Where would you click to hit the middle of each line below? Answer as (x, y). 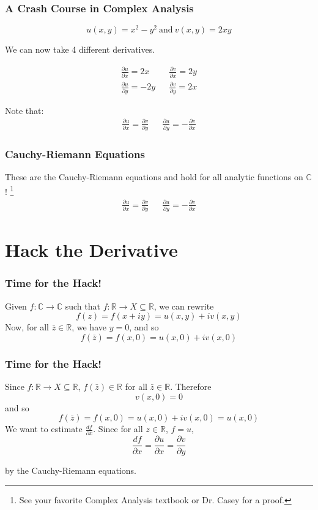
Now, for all (27, 327)
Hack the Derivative (91, 250)
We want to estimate (44, 429)
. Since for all (118, 429)
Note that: (24, 110)
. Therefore (191, 386)
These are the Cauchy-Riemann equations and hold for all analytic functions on (154, 177)
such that (83, 306)
